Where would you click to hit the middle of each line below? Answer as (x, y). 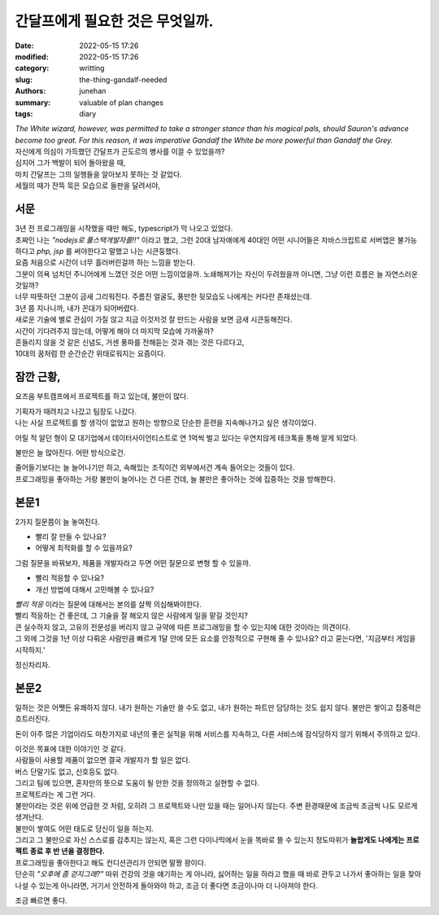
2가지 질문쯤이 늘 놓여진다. (58, 522)
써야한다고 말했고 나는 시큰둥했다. (128, 251)
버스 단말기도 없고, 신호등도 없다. (67, 771)
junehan (93, 91)
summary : (33, 103)
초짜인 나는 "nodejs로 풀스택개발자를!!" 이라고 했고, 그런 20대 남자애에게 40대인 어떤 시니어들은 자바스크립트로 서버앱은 (205, 239)
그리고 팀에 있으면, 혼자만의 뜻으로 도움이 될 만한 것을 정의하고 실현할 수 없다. (137, 783)
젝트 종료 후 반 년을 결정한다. (60, 852)
